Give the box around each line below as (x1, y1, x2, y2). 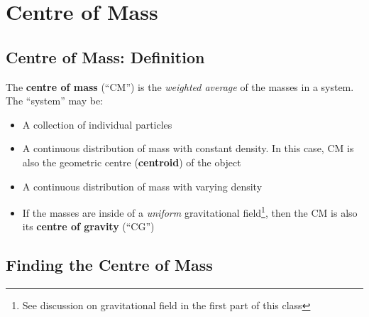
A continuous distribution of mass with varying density (22, 178, 263, 193)
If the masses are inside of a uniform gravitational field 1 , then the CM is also (22, 203, 358, 220)
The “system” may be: (6, 93, 104, 108)
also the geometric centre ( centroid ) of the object (22, 154, 241, 169)
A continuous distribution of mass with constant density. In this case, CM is (22, 141, 354, 156)
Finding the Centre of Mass (6, 254, 213, 276)
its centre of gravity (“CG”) (22, 219, 155, 234)
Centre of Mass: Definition (6, 45, 205, 68)
